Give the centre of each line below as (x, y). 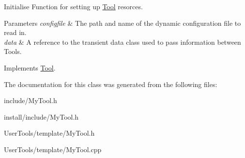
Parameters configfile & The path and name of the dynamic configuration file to (122, 23)
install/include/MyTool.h (41, 116)
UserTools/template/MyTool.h (49, 133)
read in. (15, 32)
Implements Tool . (30, 67)
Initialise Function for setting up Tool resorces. (73, 6)
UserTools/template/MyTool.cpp (53, 149)
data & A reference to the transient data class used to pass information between (122, 42)
